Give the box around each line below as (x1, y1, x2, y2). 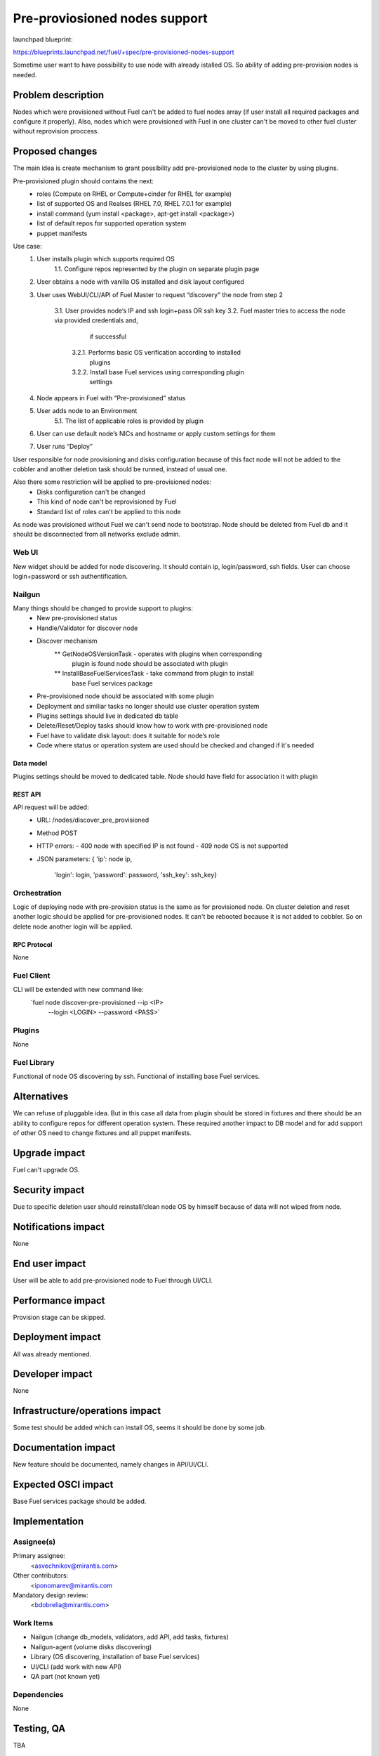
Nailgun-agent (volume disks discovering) (30, 1642, 152, 1651)
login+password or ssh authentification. (13, 572, 128, 580)
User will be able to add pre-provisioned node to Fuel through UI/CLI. (13, 1276, 213, 1285)
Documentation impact (13, 1442, 116, 1454)
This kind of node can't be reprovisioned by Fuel (36, 497, 177, 506)
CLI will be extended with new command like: (13, 985, 144, 994)
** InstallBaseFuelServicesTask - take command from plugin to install (54, 669, 254, 678)
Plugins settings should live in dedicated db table (36, 712, 179, 720)
